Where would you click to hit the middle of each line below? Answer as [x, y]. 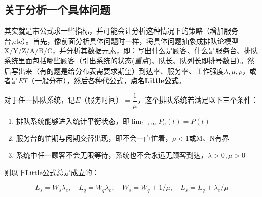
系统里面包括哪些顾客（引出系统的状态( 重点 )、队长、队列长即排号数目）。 [126, 60]
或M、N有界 [209, 138]
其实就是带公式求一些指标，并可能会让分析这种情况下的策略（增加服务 [121, 31]
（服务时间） [102, 100]
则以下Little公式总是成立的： [52, 172]
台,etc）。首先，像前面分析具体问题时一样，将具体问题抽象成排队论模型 [121, 40]
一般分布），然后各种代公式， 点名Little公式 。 [110, 80]
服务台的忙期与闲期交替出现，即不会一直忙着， [94, 138]
